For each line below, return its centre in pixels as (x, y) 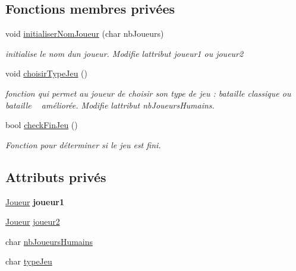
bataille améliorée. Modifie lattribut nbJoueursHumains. (110, 105)
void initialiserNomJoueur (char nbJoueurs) (85, 34)
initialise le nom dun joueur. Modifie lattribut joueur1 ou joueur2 (125, 53)
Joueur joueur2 (33, 221)
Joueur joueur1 (35, 201)
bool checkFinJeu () (42, 125)
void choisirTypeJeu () (46, 73)
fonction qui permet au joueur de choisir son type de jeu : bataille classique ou (148, 93)
